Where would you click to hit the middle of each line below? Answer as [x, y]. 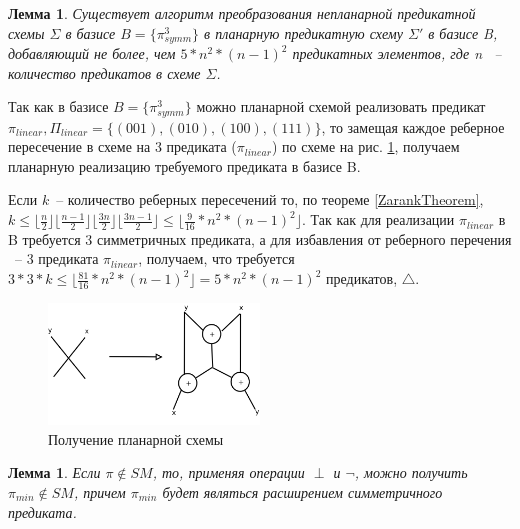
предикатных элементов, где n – [397, 53]
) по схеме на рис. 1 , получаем [365, 146]
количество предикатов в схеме [104, 72]
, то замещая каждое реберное [413, 126]
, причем [99, 491]
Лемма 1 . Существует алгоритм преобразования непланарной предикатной [242, 13]
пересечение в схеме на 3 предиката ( [122, 146]
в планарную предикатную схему [303, 32]
